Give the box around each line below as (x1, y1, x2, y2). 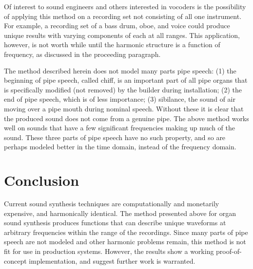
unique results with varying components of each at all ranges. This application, (4, 30, 240, 40)
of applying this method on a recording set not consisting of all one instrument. (4, 11, 242, 21)
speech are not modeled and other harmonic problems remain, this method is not (4, 236, 246, 247)
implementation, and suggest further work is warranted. (29, 255, 195, 266)
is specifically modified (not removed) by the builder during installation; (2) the (4, 84, 242, 94)
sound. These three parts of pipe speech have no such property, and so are (4, 132, 226, 142)
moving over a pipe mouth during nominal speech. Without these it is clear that (4, 103, 244, 113)
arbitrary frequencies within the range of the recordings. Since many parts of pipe (4, 227, 248, 237)
